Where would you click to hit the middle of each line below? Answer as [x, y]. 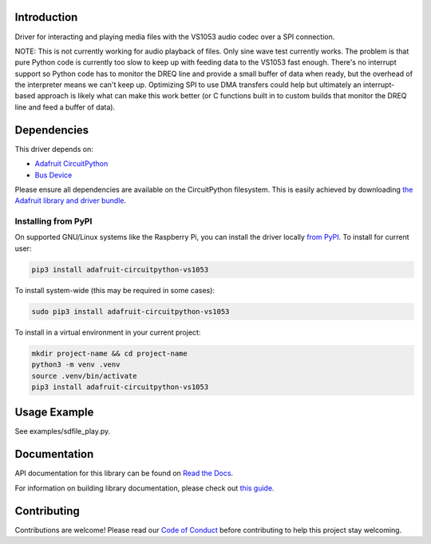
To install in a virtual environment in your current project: [108, 332]
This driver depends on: [54, 149]
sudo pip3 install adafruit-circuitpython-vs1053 [130, 311]
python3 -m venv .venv [76, 365]
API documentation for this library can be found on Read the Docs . [124, 473]
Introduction [46, 17]
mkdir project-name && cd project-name [109, 353]
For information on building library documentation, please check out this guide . [144, 488]
